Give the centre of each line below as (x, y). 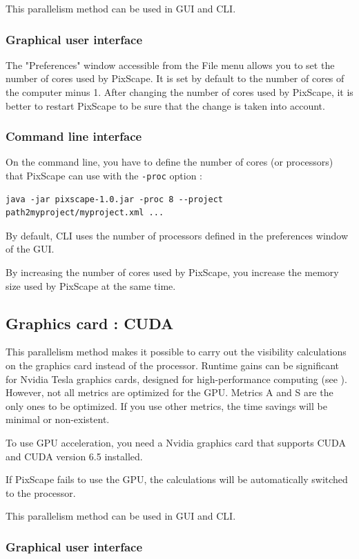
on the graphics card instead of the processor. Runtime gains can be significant (173, 365)
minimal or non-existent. (58, 419)
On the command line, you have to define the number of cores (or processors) (169, 162)
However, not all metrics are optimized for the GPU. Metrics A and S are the (169, 392)
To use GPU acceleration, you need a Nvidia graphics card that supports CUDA (176, 442)
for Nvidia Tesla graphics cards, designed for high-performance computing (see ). (176, 379)
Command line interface (74, 136)
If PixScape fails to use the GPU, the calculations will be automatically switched (177, 479)
